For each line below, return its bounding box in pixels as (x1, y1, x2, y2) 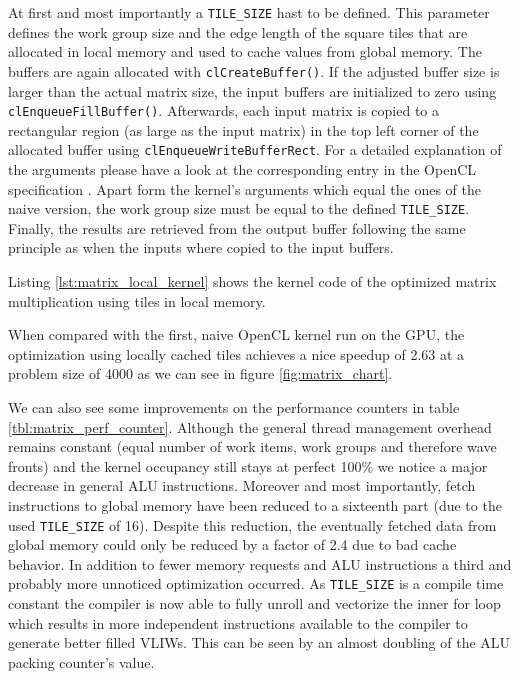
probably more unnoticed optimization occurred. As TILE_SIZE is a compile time (8, 573, 504, 594)
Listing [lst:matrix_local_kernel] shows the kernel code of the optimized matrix (8, 271, 497, 292)
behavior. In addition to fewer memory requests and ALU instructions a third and (8, 553, 512, 574)
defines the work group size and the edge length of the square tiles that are (8, 21, 468, 42)
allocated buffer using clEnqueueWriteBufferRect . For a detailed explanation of (8, 139, 502, 160)
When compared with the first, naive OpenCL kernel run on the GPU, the (8, 324, 465, 345)
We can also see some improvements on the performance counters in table (8, 397, 460, 417)
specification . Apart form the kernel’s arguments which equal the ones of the (8, 178, 481, 199)
